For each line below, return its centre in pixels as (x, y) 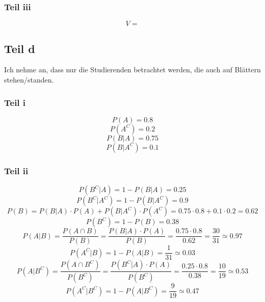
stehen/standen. (29, 80)
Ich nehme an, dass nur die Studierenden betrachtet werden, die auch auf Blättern (132, 70)
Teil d (20, 48)
